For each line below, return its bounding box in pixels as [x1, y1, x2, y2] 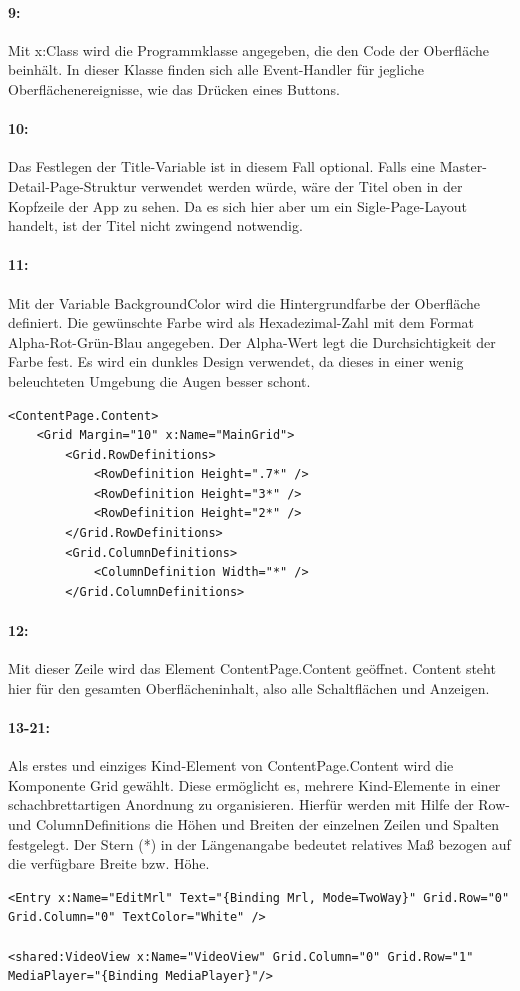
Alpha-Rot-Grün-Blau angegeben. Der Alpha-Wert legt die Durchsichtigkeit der [8, 331, 496, 352]
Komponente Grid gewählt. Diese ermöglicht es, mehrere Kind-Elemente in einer [8, 774, 501, 795]
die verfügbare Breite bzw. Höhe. [8, 853, 210, 874]
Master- [439, 156, 487, 177]
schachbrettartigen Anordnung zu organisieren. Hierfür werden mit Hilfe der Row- [8, 794, 510, 815]
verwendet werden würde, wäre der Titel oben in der [141, 175, 463, 196]
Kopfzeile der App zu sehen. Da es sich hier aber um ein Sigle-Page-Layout [8, 195, 468, 216]
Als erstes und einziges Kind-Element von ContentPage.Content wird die [8, 755, 454, 776]
